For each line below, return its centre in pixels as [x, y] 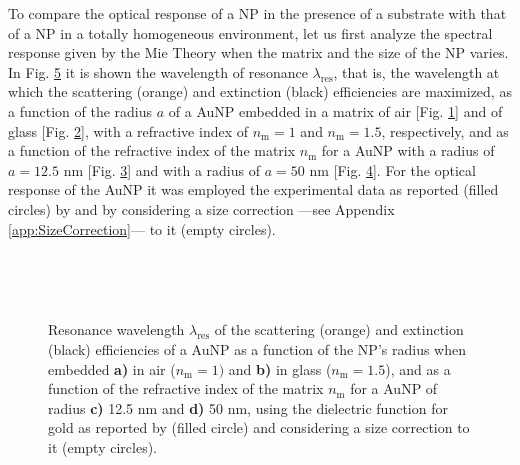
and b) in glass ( [280, 368]
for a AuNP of [394, 388]
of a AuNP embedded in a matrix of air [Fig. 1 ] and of [335, 110]
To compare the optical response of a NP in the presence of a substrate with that [257, 13]
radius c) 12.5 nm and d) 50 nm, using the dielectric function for [248, 407]
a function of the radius [80, 110]
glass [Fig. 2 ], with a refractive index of [128, 130]
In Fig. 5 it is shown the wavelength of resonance [158, 71]
